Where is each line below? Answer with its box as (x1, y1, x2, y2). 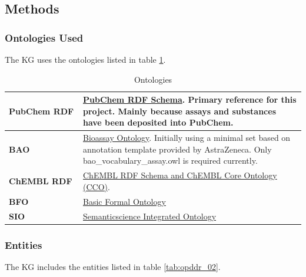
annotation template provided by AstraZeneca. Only (83, 143, 272, 155)
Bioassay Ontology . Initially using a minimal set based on (83, 131, 291, 144)
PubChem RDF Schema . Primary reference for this (83, 93, 297, 106)
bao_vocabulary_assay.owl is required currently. (83, 154, 258, 167)
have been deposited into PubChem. (83, 116, 234, 129)
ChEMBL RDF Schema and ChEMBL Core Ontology (83, 169, 277, 181)
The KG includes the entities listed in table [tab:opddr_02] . (5, 260, 221, 272)
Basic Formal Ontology (83, 195, 166, 207)
